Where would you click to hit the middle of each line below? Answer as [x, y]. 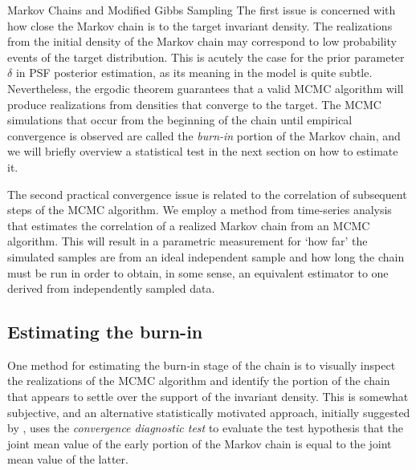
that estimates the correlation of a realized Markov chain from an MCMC [189, 225]
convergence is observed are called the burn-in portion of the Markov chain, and [204, 135]
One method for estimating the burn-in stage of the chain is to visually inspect [202, 365]
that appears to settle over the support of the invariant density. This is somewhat [208, 397]
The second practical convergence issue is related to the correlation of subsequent [207, 194]
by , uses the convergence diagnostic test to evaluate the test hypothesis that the [205, 428]
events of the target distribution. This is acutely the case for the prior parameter [206, 57]
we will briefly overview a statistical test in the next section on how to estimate [203, 151]
